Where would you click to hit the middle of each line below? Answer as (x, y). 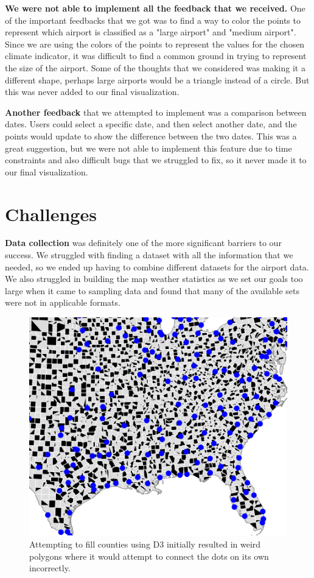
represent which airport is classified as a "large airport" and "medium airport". (151, 32)
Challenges (51, 213)
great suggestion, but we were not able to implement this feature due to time (148, 148)
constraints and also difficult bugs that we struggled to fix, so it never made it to (156, 160)
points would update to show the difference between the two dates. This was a (151, 136)
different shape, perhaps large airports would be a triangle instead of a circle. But (157, 79)
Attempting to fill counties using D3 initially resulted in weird (145, 544)
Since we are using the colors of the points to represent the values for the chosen (155, 44)
